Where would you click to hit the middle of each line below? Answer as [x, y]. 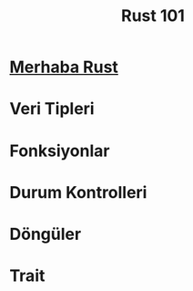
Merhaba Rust [64, 67]
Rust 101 [153, 16]
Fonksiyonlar [60, 151]
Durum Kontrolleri [78, 192]
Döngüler [46, 234]
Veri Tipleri [52, 109]
